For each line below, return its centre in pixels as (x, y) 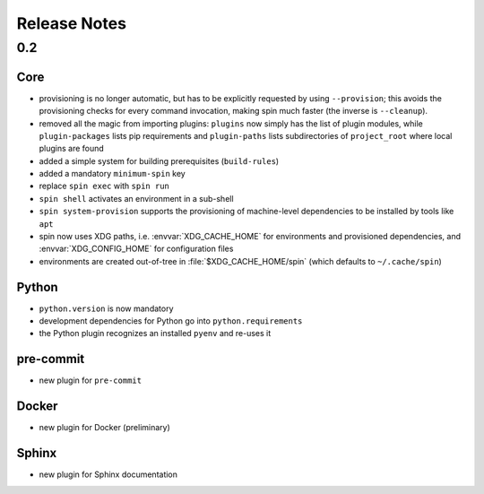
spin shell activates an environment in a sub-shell (136, 198)
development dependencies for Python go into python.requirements (171, 321)
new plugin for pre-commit (91, 380)
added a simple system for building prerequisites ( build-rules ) (159, 160)
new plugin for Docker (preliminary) (104, 428)
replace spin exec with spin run (104, 186)
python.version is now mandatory (106, 308)
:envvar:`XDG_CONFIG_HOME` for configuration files (136, 249)
